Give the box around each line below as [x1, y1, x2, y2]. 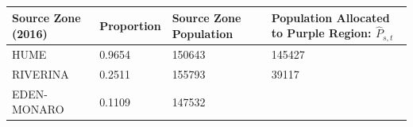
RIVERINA [12, 65, 69, 82]
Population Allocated [271, 9, 390, 25]
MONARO [12, 101, 64, 117]
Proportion [99, 17, 161, 33]
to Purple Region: [271, 25, 372, 41]
